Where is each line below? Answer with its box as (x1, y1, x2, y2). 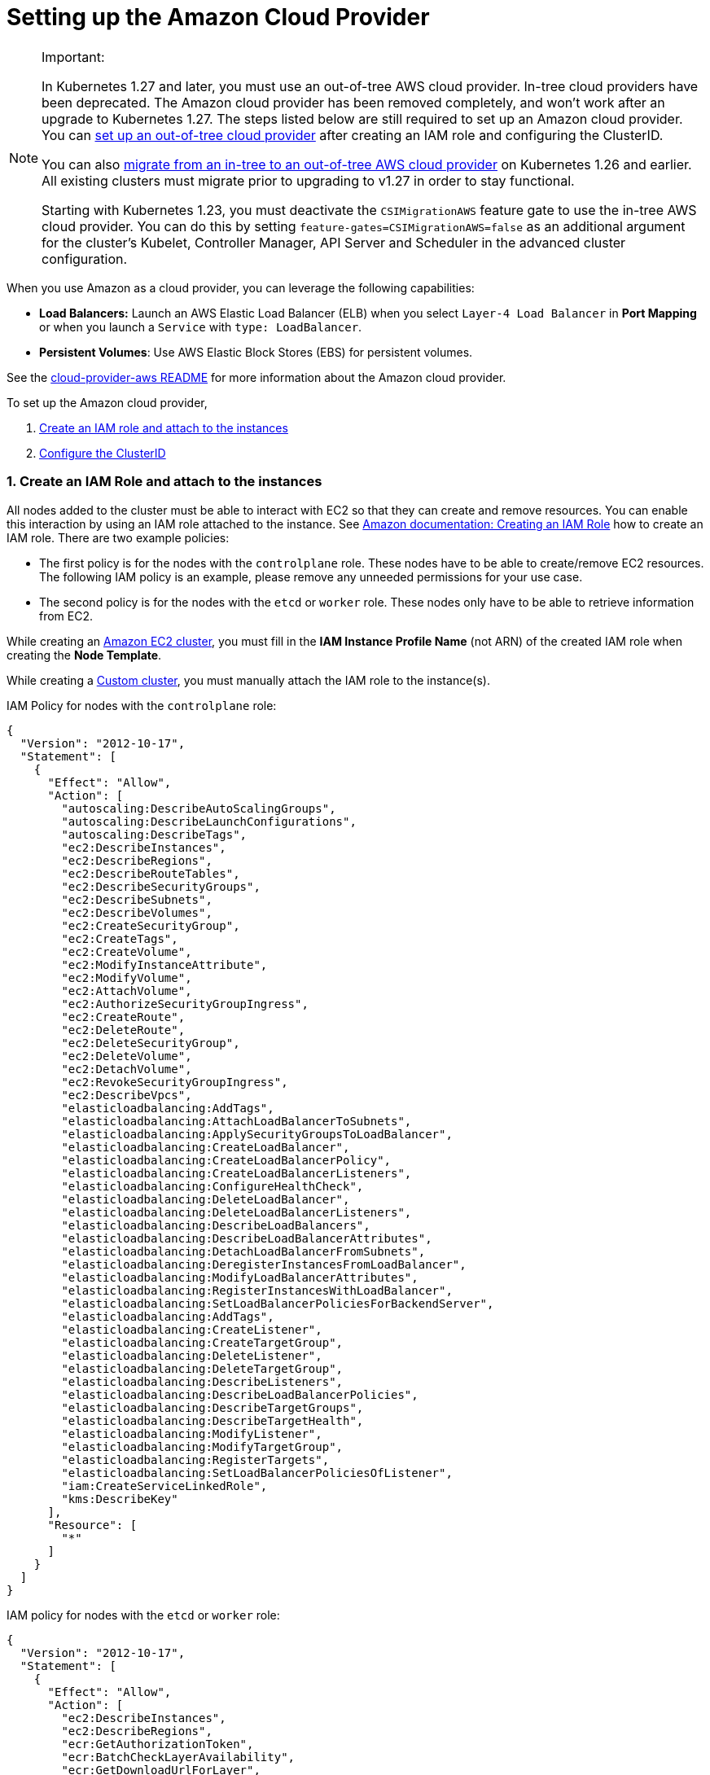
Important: (42, 48, 105, 65)
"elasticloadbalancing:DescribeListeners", (61, 1374, 344, 1388)
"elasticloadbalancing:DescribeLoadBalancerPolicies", (61, 1387, 419, 1401)
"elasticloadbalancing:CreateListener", (61, 1322, 322, 1336)
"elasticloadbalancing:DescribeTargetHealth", (61, 1413, 364, 1427)
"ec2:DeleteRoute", (61, 1023, 186, 1037)
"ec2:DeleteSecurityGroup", (61, 1036, 240, 1050)
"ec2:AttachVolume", (61, 984, 192, 997)
